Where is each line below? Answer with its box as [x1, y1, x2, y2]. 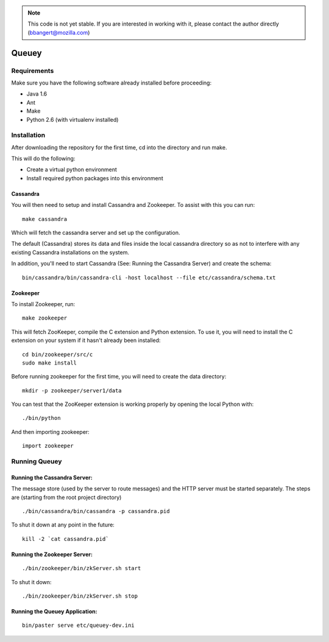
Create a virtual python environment [26, 166, 117, 173]
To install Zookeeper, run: [11, 300, 76, 307]
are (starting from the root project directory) [11, 494, 122, 501]
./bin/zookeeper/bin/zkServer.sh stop [22, 592, 138, 599]
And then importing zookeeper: [11, 428, 90, 435]
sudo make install [22, 359, 77, 366]
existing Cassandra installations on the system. [11, 248, 129, 256]
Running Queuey [11, 457, 62, 466]
